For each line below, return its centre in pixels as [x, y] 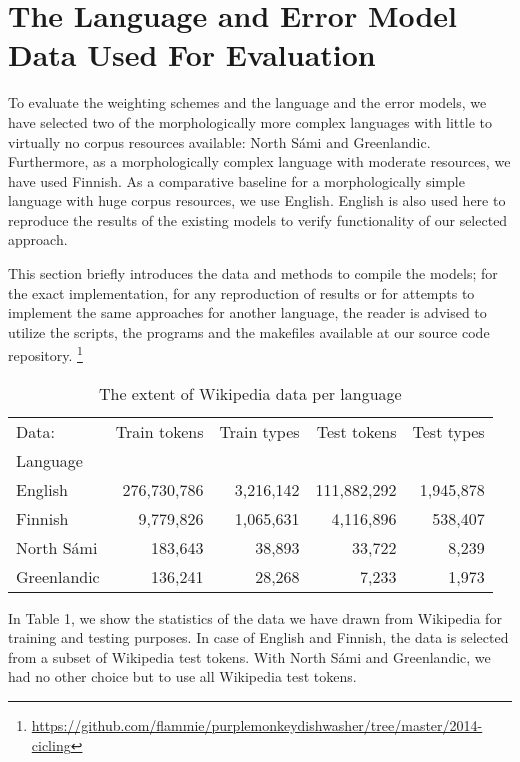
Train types [259, 431]
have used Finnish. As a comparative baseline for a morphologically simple [236, 180]
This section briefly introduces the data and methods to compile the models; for [253, 273]
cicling [51, 744]
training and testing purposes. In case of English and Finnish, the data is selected [258, 637]
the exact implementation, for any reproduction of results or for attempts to [241, 292]
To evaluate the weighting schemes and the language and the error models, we [247, 102]
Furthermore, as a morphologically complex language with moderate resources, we [259, 161]
